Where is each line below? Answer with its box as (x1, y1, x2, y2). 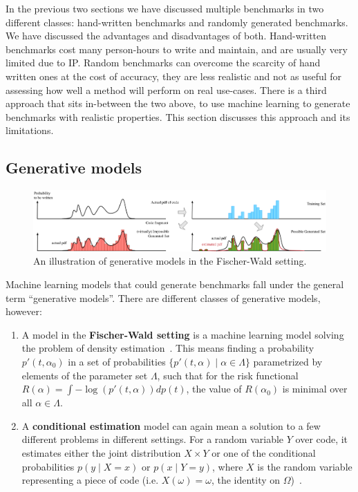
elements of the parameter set (21, 368, 148, 382)
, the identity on (211, 473, 281, 487)
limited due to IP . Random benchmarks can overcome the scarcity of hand (6, 55, 321, 70)
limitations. (6, 123, 54, 138)
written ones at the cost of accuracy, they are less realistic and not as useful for (6, 68, 342, 83)
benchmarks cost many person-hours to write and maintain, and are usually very (6, 41, 348, 56)
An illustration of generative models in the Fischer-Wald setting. (33, 254, 307, 268)
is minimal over (282, 381, 348, 396)
